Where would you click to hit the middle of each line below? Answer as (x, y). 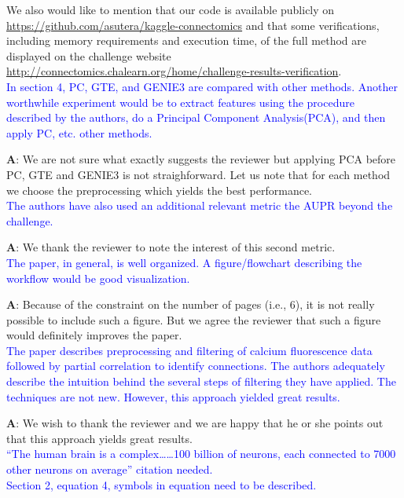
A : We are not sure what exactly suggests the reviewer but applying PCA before (201, 159)
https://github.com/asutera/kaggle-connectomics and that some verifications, (193, 25)
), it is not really (335, 304)
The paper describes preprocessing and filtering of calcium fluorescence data (189, 350)
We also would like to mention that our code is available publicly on (171, 9)
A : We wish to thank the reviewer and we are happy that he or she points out (195, 423)
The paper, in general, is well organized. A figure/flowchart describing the (184, 262)
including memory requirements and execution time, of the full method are (186, 40)
